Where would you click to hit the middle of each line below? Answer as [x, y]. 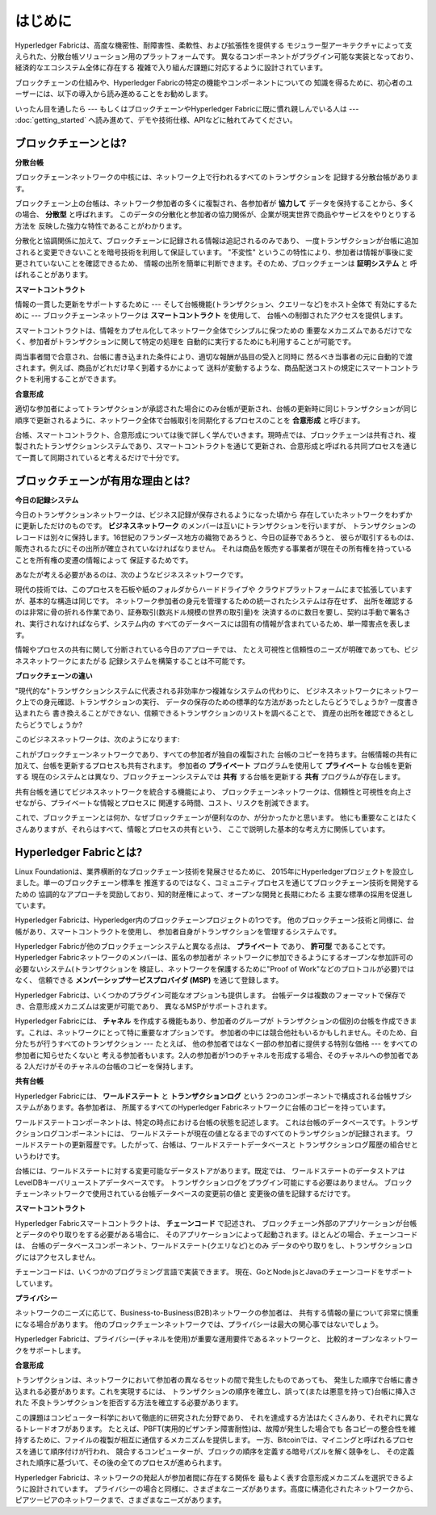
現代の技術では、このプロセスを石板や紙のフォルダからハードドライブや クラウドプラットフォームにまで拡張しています [214, 590]
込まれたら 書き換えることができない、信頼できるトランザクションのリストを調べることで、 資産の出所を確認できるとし [214, 713]
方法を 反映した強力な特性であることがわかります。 [101, 225]
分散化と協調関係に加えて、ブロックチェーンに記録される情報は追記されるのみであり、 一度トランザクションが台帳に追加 [217, 241]
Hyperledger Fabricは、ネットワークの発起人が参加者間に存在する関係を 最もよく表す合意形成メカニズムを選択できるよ [214, 1477]
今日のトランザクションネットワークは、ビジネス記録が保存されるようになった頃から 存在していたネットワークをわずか [214, 515]
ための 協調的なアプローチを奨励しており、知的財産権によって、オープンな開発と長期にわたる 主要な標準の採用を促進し [214, 894]
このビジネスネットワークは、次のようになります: [98, 740]
